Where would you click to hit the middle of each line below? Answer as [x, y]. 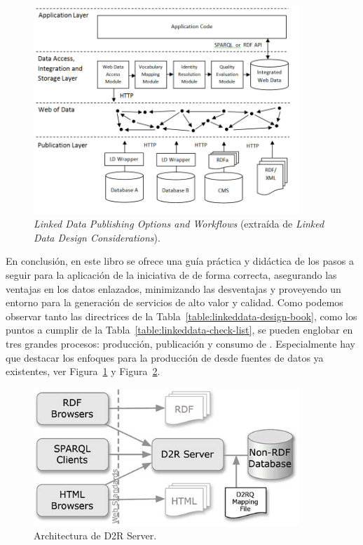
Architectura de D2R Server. [95, 536]
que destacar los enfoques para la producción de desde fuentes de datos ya [165, 357]
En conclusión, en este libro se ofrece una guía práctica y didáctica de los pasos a [180, 261]
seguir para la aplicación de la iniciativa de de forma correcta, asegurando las [171, 275]
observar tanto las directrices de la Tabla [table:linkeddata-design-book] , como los [181, 316]
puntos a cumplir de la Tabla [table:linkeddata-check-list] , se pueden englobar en [179, 330]
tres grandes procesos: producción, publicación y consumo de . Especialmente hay [180, 344]
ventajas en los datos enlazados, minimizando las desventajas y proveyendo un [173, 288]
